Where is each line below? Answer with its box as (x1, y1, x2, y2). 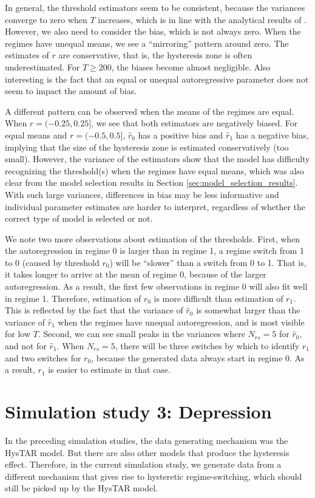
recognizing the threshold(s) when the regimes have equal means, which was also (5, 164, 304, 177)
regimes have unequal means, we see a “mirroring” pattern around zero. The (5, 36, 289, 49)
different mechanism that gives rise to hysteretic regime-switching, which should (5, 469, 302, 482)
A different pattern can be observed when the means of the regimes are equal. (5, 104, 294, 117)
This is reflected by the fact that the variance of (5, 304, 183, 316)
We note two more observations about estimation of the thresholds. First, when (5, 232, 300, 245)
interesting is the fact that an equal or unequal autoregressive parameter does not (5, 72, 309, 85)
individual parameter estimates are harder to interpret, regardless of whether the (5, 200, 305, 213)
